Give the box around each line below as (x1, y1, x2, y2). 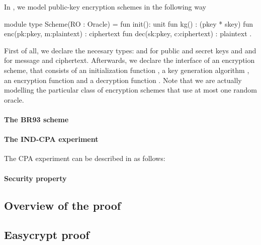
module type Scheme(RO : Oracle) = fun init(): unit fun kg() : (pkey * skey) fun (4, 18, 253, 29)
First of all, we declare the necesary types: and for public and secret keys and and (4, 45, 256, 55)
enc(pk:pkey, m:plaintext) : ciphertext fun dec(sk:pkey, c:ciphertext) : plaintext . (4, 28, 252, 39)
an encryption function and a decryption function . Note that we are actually (4, 74, 242, 85)
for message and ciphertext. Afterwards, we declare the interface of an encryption (4, 55, 255, 65)
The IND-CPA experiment (4, 134, 99, 144)
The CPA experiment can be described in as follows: (4, 153, 165, 164)
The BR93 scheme (4, 114, 69, 124)
